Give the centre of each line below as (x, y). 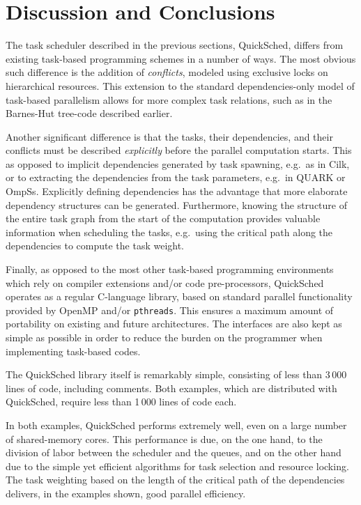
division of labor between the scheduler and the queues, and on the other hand (174, 452)
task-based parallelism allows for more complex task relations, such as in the (169, 99)
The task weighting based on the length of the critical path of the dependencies (175, 480)
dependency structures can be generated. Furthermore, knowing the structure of (176, 204)
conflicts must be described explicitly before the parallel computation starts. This (179, 150)
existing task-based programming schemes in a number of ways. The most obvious (181, 58)
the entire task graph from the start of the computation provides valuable (163, 218)
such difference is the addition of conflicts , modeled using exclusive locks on (167, 72)
